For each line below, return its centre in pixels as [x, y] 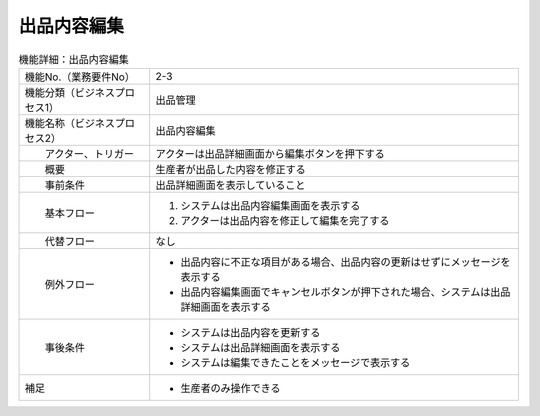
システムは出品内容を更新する [250, 332]
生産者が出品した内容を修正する [230, 169]
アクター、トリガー [89, 153]
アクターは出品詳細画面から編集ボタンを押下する [270, 153]
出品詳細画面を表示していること [230, 185]
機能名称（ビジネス [69, 123]
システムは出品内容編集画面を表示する [270, 205]
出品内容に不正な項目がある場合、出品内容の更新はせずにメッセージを [345, 262]
